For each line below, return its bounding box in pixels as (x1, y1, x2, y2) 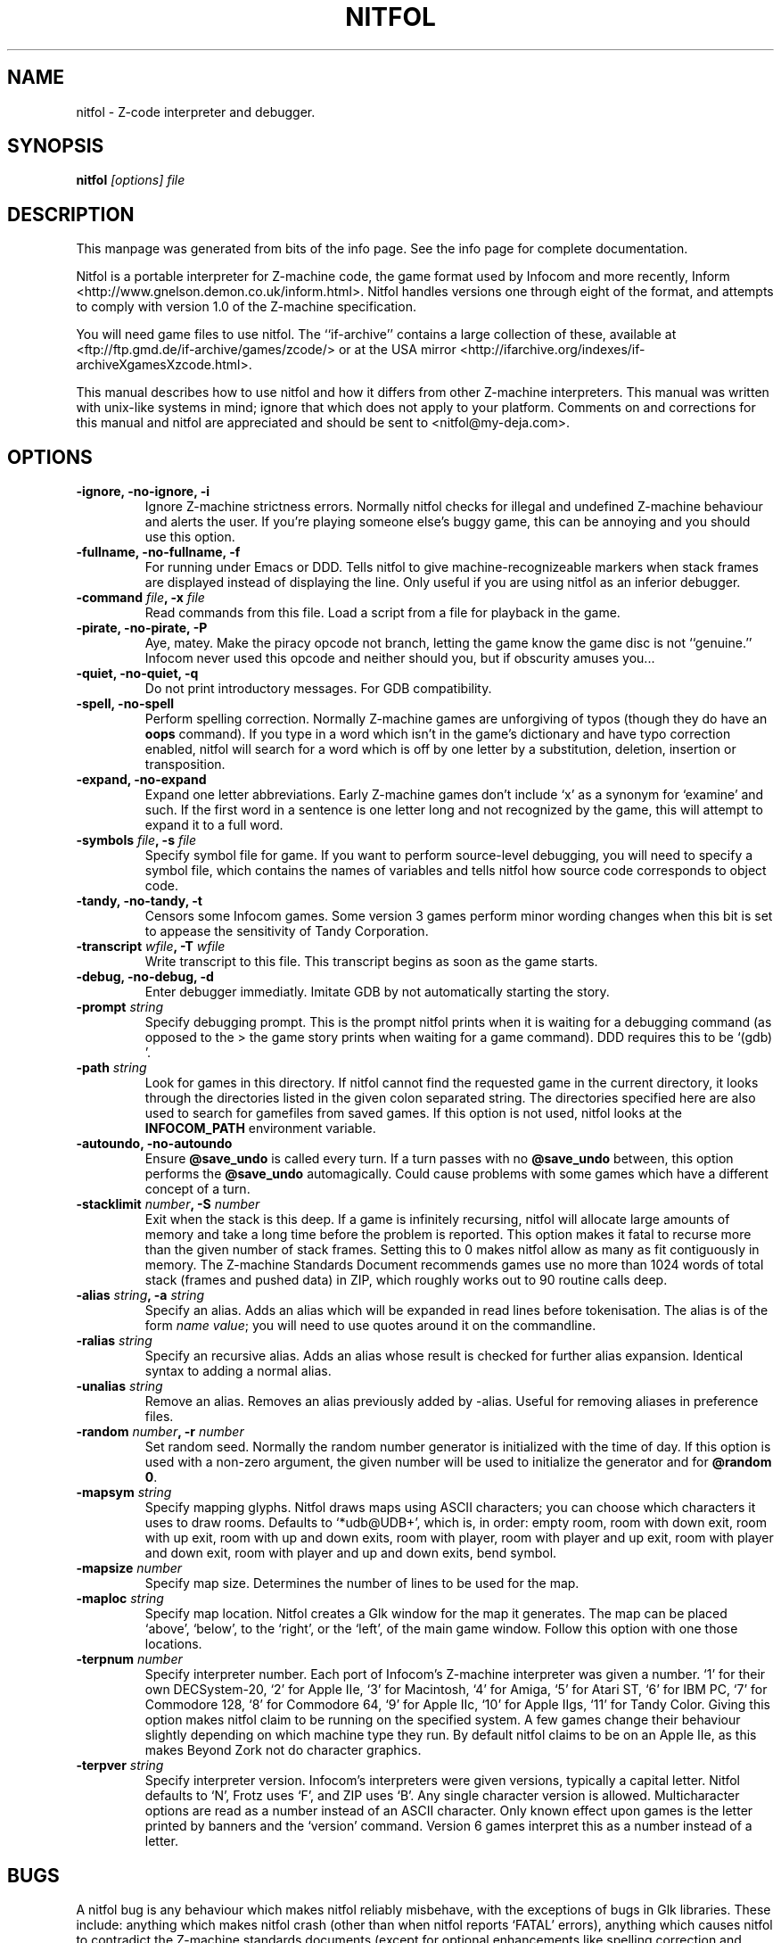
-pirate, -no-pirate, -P (76, 620, 208, 636)
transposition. (144, 757, 226, 773)
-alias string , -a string (76, 1287, 205, 1303)
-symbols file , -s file (76, 832, 197, 848)
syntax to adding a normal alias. (144, 1363, 332, 1379)
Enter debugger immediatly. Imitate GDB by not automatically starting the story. (144, 984, 610, 1000)
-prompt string (76, 999, 164, 1015)
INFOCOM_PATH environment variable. (144, 1120, 376, 1137)
